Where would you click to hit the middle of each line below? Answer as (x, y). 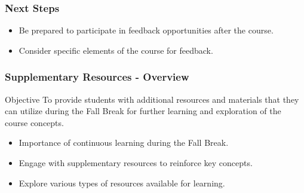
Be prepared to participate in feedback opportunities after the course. (146, 30)
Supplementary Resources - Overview (97, 77)
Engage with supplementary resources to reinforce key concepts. (136, 163)
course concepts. (34, 122)
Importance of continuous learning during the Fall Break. (124, 143)
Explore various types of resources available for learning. (122, 183)
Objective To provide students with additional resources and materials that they (152, 99)
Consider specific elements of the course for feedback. (116, 50)
